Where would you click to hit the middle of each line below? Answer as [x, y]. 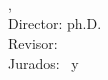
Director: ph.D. [55, 23]
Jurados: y [43, 62]
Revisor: [33, 42]
